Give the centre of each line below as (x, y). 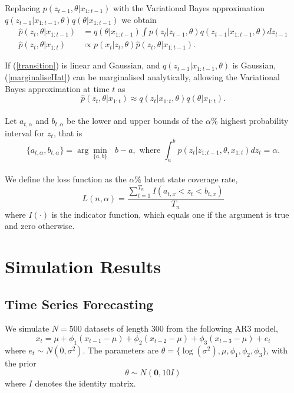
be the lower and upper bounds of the (135, 121)
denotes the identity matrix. (85, 383)
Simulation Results (83, 266)
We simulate (27, 328)
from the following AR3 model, (222, 328)
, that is (68, 132)
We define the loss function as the (66, 179)
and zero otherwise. (40, 226)
